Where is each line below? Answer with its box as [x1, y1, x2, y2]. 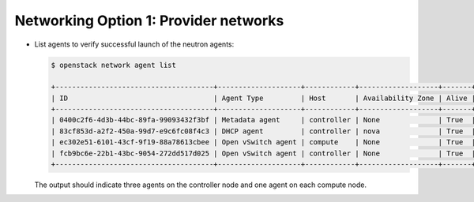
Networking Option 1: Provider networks [14, 12, 284, 29]
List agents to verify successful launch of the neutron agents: [34, 39, 235, 49]
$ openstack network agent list [51, 60, 177, 69]
